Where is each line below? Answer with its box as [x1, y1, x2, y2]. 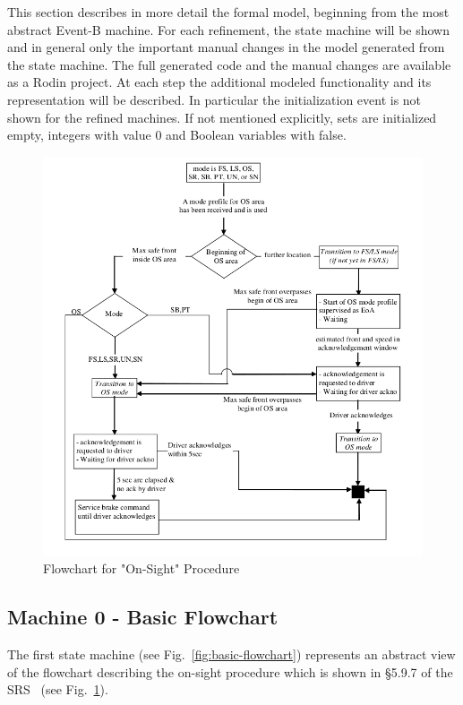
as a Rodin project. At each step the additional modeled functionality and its [7, 73, 432, 91]
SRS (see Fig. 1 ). [7, 680, 108, 699]
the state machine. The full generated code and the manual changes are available [7, 55, 451, 73]
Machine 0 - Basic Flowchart [7, 603, 279, 631]
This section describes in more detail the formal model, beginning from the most [7, 3, 450, 21]
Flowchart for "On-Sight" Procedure [43, 559, 240, 578]
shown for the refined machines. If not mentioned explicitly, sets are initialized [7, 107, 437, 126]
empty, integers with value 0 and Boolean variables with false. [7, 125, 347, 144]
